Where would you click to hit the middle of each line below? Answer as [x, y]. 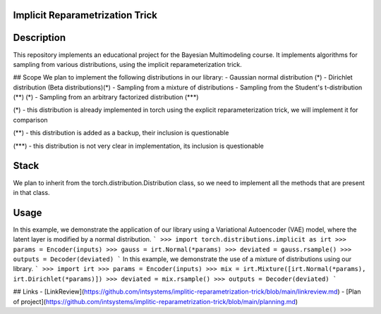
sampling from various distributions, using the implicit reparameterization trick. [128, 64]
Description [40, 38]
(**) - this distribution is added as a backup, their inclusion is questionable [121, 133]
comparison [31, 120]
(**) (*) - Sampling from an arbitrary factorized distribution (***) [106, 97]
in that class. [31, 192]
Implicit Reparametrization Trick [85, 15]
